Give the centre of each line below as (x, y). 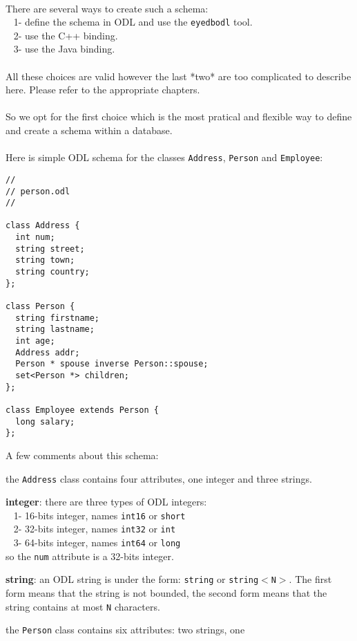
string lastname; (55, 329)
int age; (35, 341)
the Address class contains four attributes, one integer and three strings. (159, 478)
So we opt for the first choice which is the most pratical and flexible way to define (179, 117)
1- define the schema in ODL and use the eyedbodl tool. (133, 22)
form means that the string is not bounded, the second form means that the (166, 593)
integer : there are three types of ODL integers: (106, 502)
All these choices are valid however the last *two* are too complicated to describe (178, 76)
